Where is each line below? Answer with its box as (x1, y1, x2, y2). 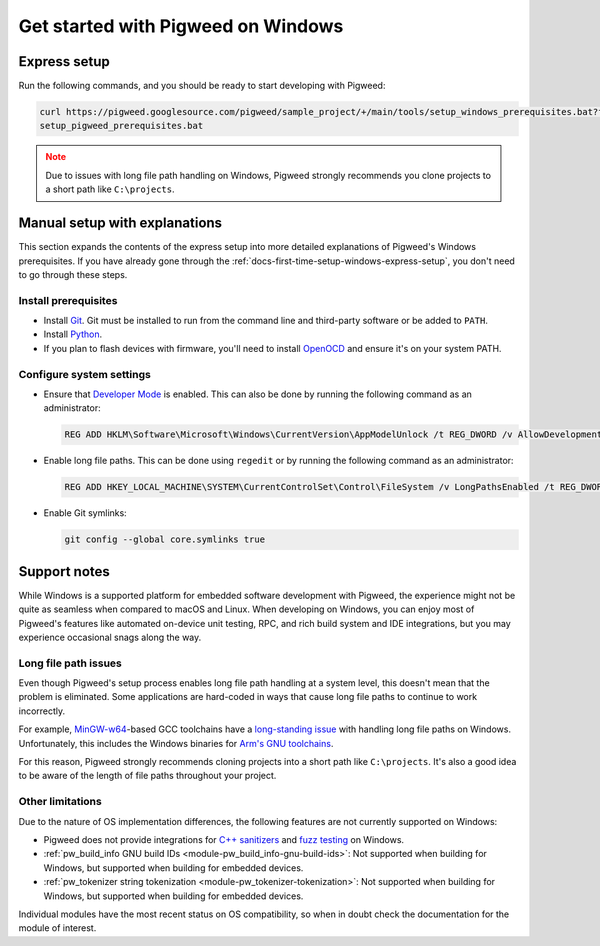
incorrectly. (18, 705, 66, 717)
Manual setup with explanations (18, 215, 223, 232)
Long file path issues (18, 656, 122, 670)
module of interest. (18, 922, 97, 934)
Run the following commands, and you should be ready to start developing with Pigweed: (18, 80, 386, 92)
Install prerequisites (18, 293, 118, 307)
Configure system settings (18, 367, 152, 381)
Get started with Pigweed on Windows (18, 15, 344, 37)
